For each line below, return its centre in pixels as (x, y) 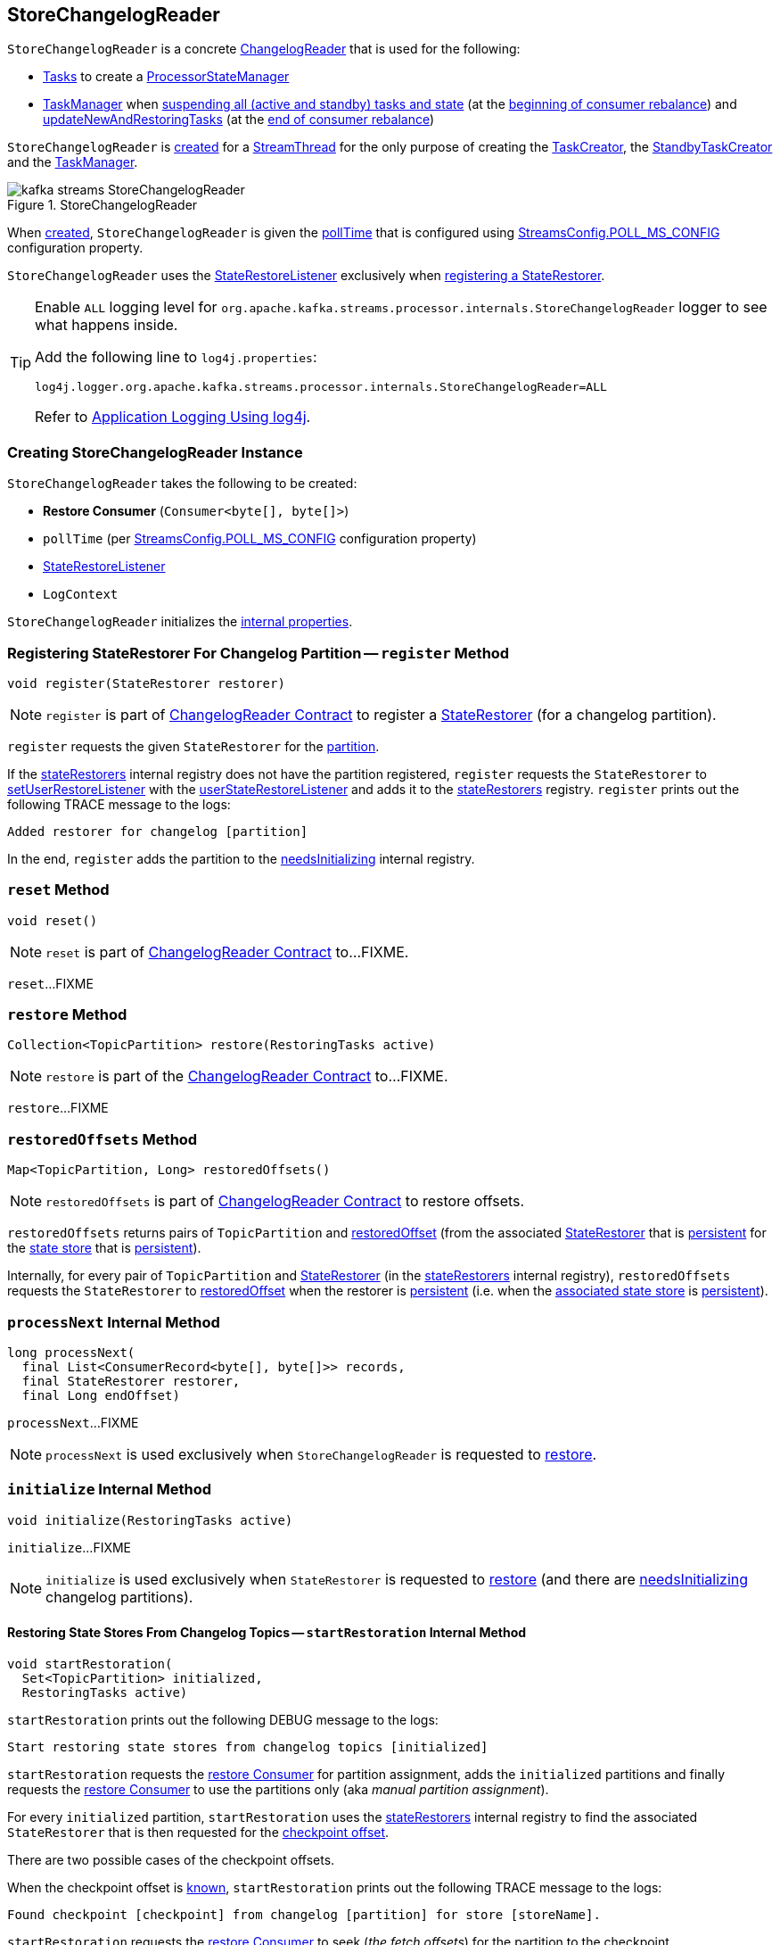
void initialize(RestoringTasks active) (150, 1520)
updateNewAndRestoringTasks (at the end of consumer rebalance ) (239, 120)
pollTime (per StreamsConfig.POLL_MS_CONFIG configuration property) (260, 539)
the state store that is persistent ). (104, 1248)
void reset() (53, 920)
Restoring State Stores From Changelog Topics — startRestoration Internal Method (267, 1633)
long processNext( (71, 1352)
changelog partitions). (119, 1597)
